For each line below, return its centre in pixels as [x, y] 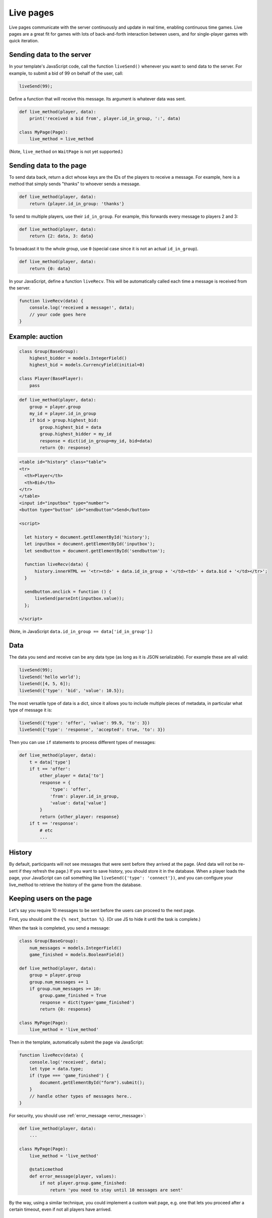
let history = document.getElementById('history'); [87, 537]
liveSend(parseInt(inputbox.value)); [80, 599]
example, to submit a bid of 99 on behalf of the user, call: [66, 73]
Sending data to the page [48, 165]
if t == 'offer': [50, 769]
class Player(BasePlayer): [51, 379]
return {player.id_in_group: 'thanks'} [77, 204]
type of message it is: [31, 710]
